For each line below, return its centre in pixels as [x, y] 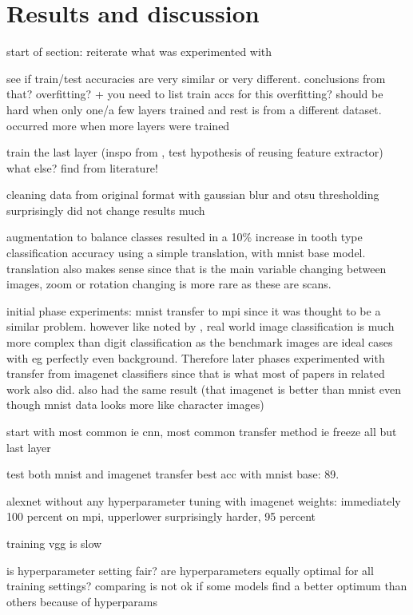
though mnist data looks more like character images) [135, 405]
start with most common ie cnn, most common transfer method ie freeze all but [202, 431]
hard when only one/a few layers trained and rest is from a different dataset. [194, 109]
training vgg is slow [54, 543]
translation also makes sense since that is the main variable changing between [197, 268]
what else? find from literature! [82, 167]
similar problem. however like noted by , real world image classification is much [201, 326]
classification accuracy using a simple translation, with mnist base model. [186, 253]
